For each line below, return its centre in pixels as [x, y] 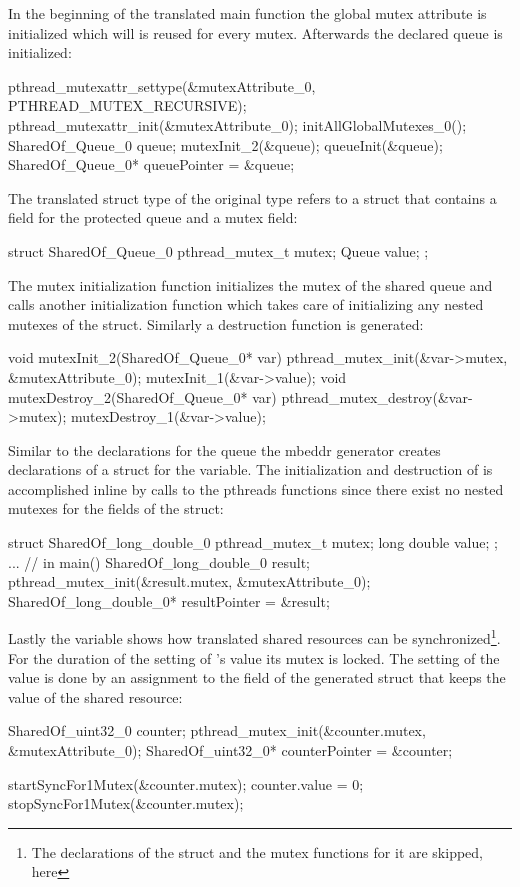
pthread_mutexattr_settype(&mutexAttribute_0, [162, 85]
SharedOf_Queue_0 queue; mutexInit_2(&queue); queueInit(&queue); [225, 144]
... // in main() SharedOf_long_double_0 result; [159, 561]
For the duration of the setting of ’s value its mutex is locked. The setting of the [254, 657]
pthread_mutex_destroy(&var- [377, 396]
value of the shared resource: [95, 696]
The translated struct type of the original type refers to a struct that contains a [252, 197]
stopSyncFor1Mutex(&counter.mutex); [126, 803]
